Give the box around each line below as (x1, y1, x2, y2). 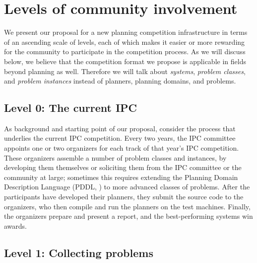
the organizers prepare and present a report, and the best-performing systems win (4, 211, 253, 221)
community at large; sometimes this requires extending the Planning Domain (4, 172, 238, 182)
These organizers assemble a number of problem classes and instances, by (4, 152, 227, 163)
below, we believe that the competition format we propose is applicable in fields (4, 56, 246, 66)
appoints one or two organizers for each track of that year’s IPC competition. (4, 143, 239, 153)
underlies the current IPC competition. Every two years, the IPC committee (4, 133, 236, 143)
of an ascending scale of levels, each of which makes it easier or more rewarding (4, 36, 245, 47)
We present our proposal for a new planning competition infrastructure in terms (4, 27, 248, 37)
